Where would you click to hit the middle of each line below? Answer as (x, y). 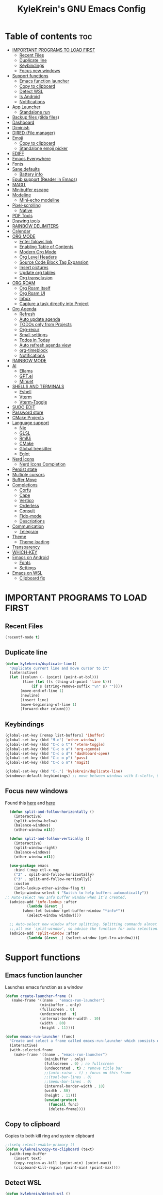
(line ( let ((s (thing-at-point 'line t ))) (67, 682)
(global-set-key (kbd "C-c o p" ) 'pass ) (47, 758)
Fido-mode (31, 516)
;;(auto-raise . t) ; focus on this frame (88, 1073)
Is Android (30, 96)
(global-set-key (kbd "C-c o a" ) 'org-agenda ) (53, 749)
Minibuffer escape (30, 190)
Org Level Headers (38, 257)
